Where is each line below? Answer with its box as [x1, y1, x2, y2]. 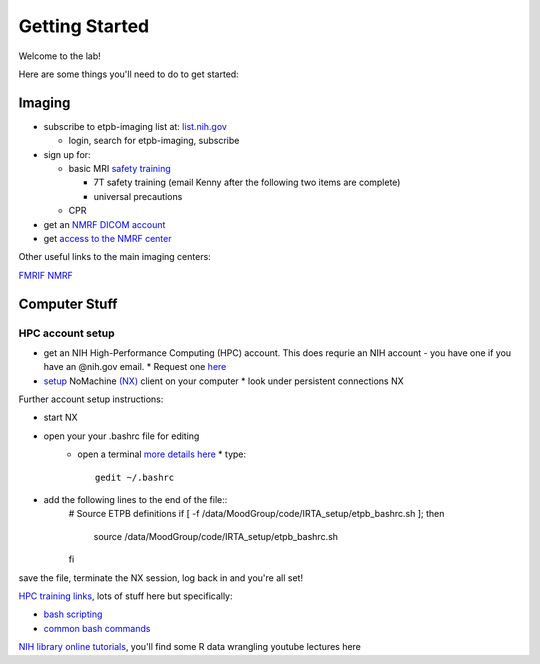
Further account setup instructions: [18, 393, 164, 405]
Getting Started [18, 15, 150, 37]
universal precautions [93, 190, 183, 202]
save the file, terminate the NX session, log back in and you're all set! [18, 571, 304, 584]
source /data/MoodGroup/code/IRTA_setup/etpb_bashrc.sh [93, 530, 339, 542]
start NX [43, 411, 79, 424]
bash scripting [43, 608, 103, 620]
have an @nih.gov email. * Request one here [43, 361, 227, 373]
